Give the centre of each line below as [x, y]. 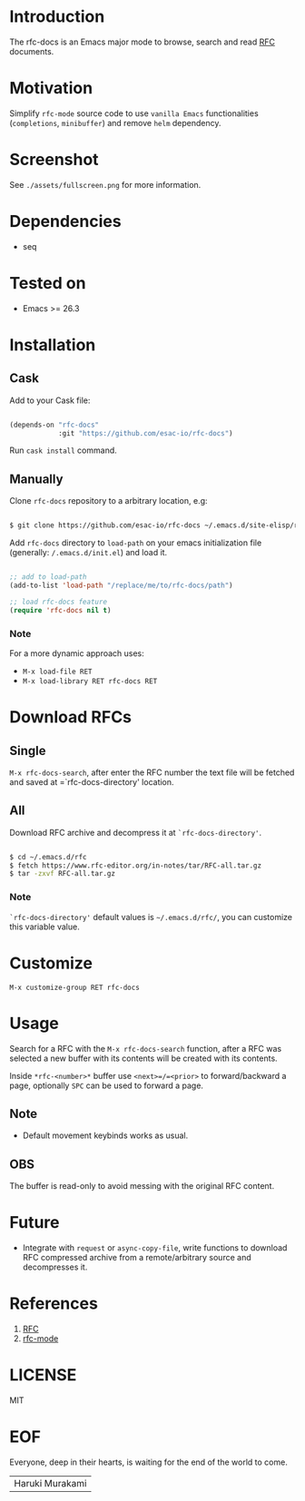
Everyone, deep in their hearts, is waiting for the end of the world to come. [148, 1462]
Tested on [48, 283]
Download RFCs [71, 717]
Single [28, 750]
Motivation [51, 88]
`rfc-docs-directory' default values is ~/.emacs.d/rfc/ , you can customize [151, 917]
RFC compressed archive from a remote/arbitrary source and [137, 1258]
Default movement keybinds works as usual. [105, 1135]
